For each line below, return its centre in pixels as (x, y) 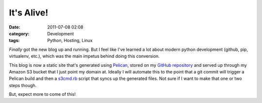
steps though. (23, 85)
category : (19, 33)
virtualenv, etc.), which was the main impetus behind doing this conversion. (84, 56)
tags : (14, 41)
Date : (15, 27)
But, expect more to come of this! (42, 94)
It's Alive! (29, 13)
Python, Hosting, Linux (70, 41)
